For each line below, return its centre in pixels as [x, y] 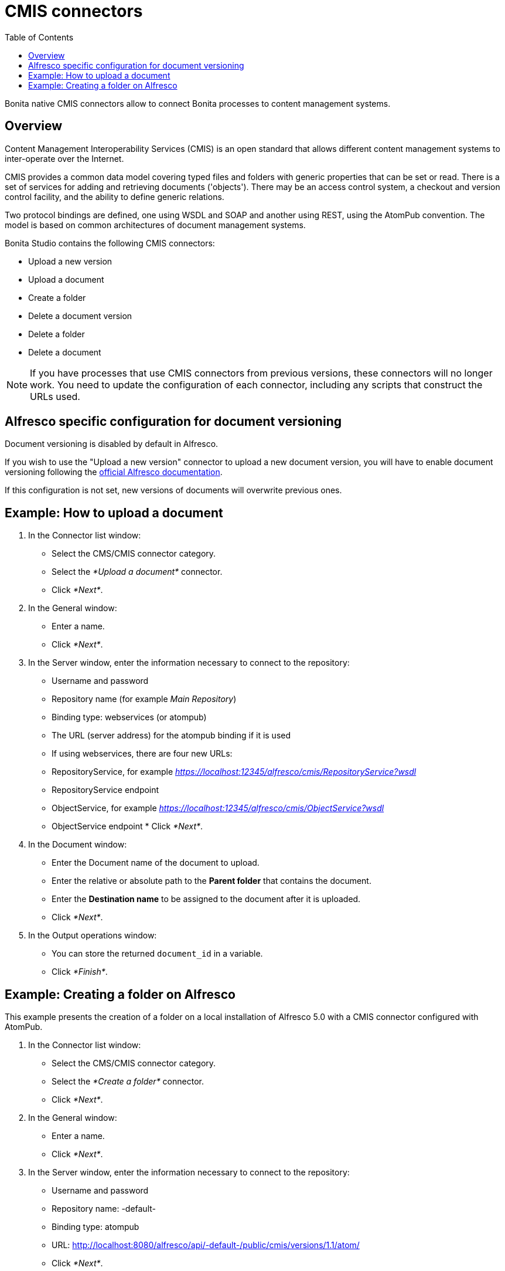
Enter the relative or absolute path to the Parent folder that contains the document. [211, 881]
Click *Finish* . [80, 972]
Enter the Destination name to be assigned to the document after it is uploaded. [206, 899]
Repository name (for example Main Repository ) [144, 699]
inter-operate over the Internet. [64, 158]
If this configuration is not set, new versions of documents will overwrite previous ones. [173, 490]
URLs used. [55, 396]
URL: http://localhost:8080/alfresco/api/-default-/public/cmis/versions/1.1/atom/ [206, 1245]
